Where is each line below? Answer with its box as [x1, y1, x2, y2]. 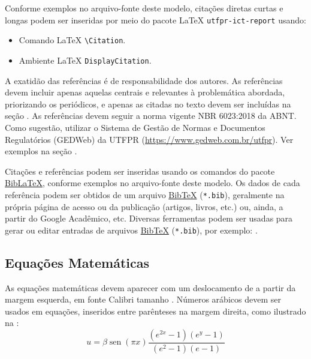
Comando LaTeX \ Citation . [19, 34, 126, 46]
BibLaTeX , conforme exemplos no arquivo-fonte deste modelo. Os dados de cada [5, 176, 300, 189]
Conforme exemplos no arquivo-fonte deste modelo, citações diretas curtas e [5, 2, 283, 14]
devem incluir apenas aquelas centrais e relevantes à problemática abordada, [5, 86, 285, 98]
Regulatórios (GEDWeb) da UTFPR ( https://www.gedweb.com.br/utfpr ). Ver [5, 133, 294, 145]
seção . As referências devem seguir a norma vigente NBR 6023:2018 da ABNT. [5, 109, 297, 122]
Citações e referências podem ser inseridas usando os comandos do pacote [5, 164, 275, 177]
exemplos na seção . [5, 145, 77, 157]
